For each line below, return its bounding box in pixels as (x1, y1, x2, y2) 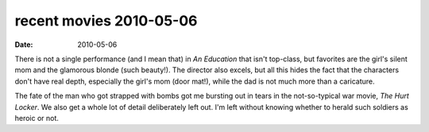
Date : (14, 40, 33, 49)
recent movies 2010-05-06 (14, 12, 198, 29)
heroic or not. (14, 113, 60, 122)
